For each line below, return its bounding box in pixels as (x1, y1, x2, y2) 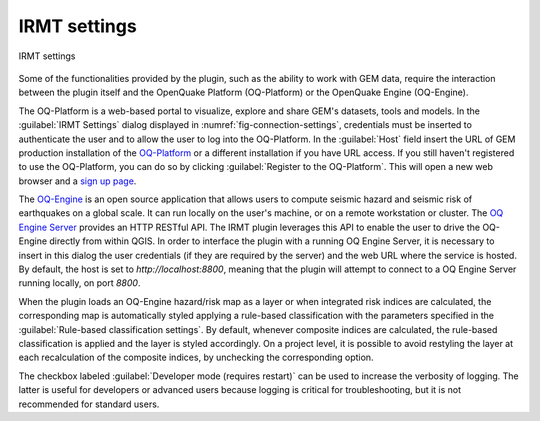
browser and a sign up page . (18, 175, 137, 187)
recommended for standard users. (18, 398, 160, 410)
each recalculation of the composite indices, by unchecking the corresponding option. (18, 351, 374, 364)
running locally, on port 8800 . (18, 277, 141, 289)
